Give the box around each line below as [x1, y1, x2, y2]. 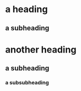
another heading [5, 44, 77, 55]
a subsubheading [5, 79, 49, 86]
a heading [5, 4, 48, 15]
